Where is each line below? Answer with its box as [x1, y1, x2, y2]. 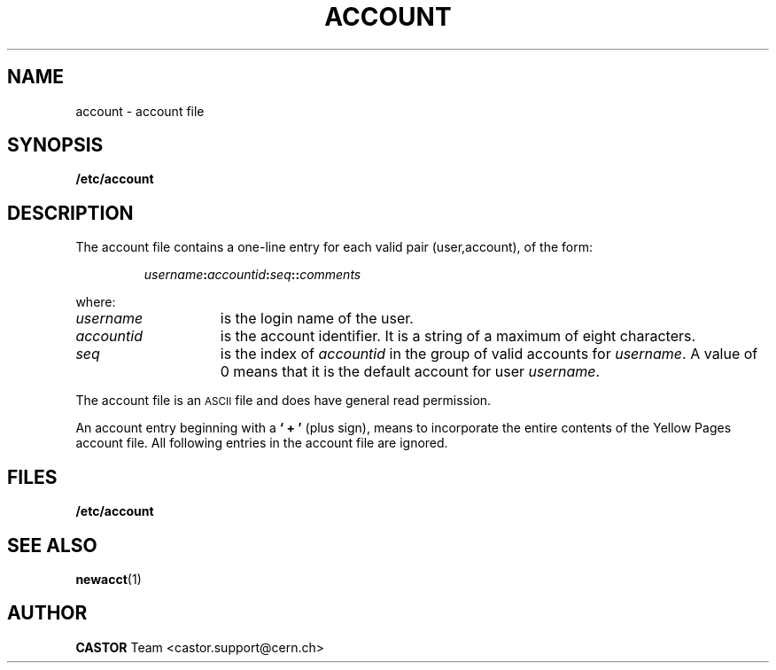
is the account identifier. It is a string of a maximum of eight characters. [220, 327, 696, 346]
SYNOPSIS [7, 134, 104, 157]
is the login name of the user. [220, 309, 414, 328]
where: [75, 294, 116, 310]
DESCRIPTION [7, 201, 134, 224]
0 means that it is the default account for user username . [220, 362, 601, 381]
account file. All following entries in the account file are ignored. [75, 435, 448, 451]
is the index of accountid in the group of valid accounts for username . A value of [220, 345, 758, 363]
